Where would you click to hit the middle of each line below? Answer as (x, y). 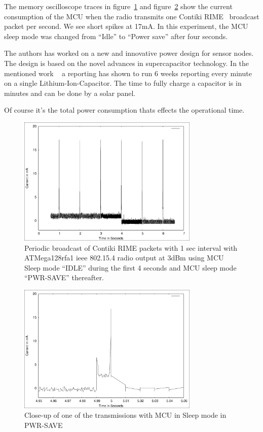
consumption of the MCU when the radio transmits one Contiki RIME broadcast (132, 16)
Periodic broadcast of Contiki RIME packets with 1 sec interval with (131, 247)
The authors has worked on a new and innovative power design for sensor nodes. (129, 53)
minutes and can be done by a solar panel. (70, 93)
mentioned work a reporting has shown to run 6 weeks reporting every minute (128, 73)
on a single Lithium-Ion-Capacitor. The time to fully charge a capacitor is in (123, 83)
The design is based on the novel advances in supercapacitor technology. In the (127, 63)
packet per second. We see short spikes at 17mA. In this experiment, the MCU (126, 26)
